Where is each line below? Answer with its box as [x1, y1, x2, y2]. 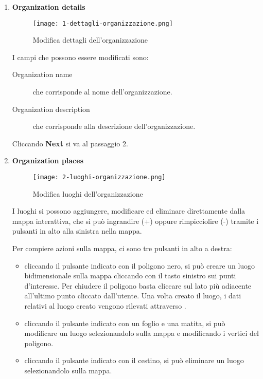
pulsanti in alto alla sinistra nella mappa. [12, 225, 142, 236]
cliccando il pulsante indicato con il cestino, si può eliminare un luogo [24, 355, 244, 366]
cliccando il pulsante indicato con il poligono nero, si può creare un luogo [24, 260, 255, 271]
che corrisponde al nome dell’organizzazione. [32, 86, 172, 97]
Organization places [12, 155, 84, 166]
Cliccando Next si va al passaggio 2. [12, 138, 128, 148]
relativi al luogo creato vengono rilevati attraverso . [24, 300, 186, 311]
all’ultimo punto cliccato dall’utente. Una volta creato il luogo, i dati [24, 290, 241, 301]
